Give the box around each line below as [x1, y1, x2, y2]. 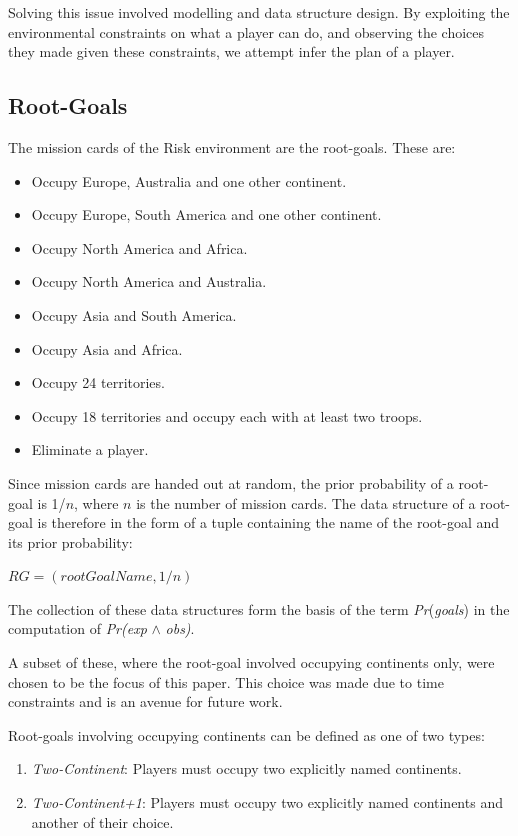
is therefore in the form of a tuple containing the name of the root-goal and [37, 512, 500, 533]
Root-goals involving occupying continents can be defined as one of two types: [8, 724, 485, 745]
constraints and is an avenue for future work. [8, 691, 283, 712]
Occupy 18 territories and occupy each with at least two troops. [31, 405, 423, 426]
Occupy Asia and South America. [31, 304, 237, 325]
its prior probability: [8, 531, 133, 552]
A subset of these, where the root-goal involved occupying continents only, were [8, 652, 495, 673]
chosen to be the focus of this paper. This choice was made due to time [8, 671, 444, 692]
